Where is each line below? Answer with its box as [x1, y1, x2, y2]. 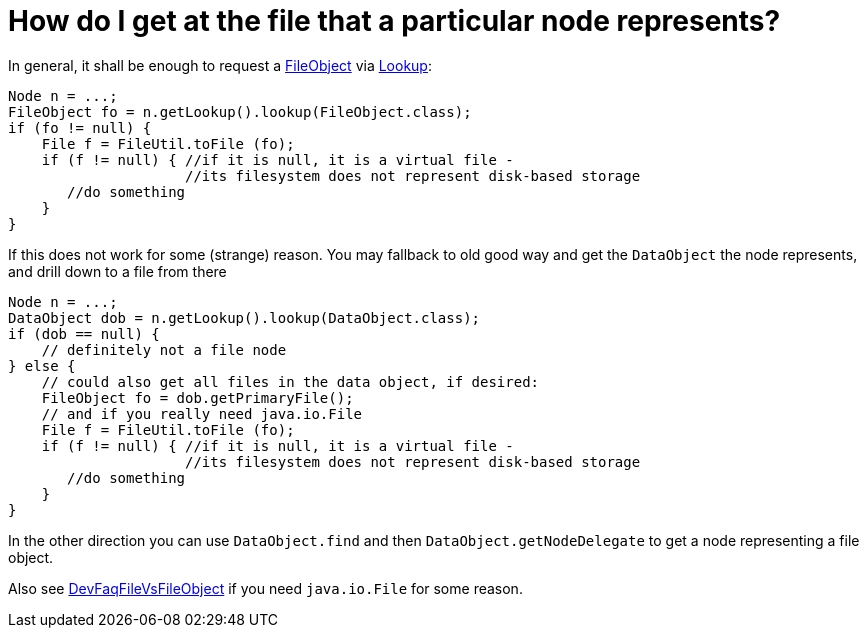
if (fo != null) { [8, 119, 152, 136]
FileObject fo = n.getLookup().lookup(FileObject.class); [8, 103, 472, 120]
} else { [8, 357, 76, 374]
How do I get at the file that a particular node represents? [8, 4, 781, 38]
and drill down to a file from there [8, 262, 227, 280]
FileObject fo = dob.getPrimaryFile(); [41, 389, 354, 406]
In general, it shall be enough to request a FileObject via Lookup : [8, 56, 432, 74]
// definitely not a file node [41, 341, 287, 358]
